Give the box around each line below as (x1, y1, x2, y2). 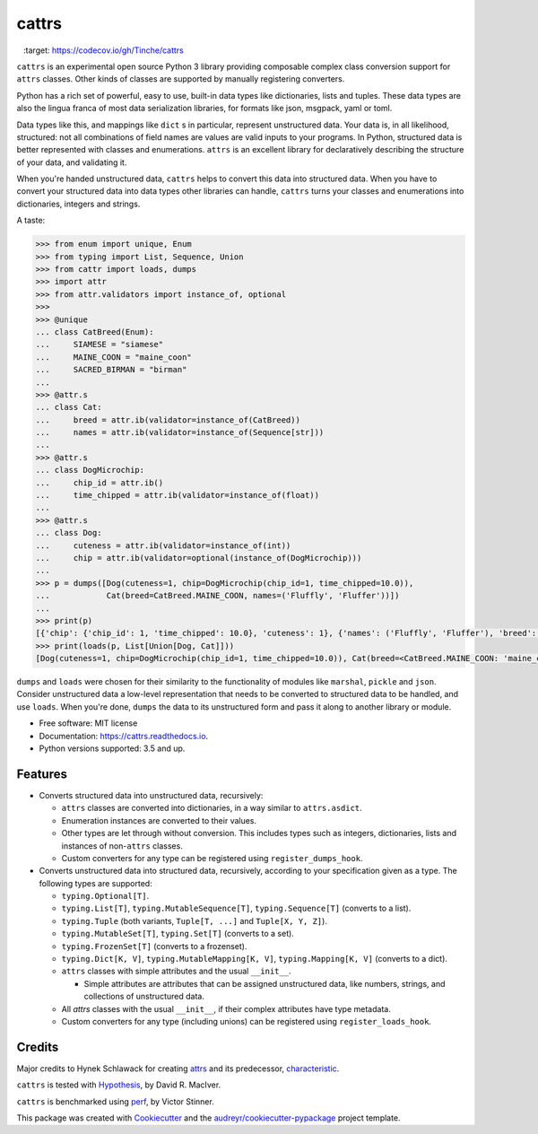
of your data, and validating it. (16, 157, 127, 168)
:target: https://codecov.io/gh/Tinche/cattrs (22, 45, 184, 56)
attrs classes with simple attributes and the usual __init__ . (61, 965, 291, 977)
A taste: (16, 215, 46, 226)
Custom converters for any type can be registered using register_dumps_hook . (61, 852, 363, 863)
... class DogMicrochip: (35, 465, 145, 475)
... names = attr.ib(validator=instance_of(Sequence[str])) (35, 427, 325, 438)
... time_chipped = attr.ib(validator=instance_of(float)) (35, 490, 320, 501)
